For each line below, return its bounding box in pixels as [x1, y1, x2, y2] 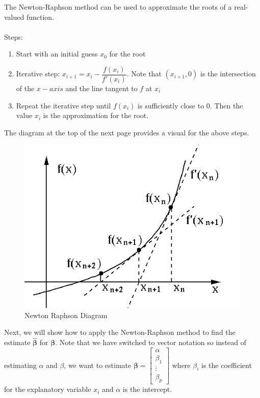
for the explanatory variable [4, 384, 91, 394]
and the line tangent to [65, 83, 138, 94]
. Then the [210, 100, 243, 110]
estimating [4, 359, 37, 370]
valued [4, 11, 24, 22]
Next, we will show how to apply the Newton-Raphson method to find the [4, 327, 236, 337]
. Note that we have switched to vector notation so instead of [55, 337, 247, 348]
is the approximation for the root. [43, 110, 149, 121]
